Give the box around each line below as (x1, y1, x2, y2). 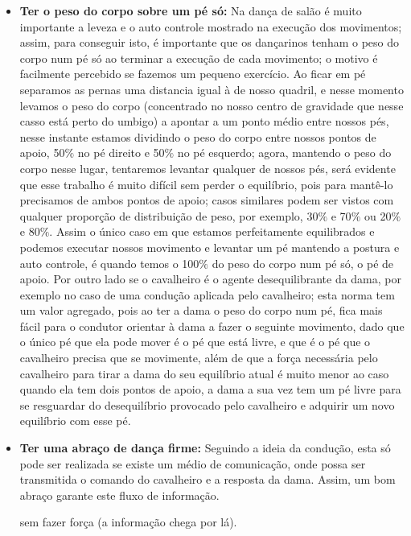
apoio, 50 (19, 144, 65, 161)
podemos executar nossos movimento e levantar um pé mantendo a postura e (19, 238, 400, 255)
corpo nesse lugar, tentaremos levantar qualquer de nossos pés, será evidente (19, 159, 396, 176)
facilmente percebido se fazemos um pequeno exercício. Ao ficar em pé (19, 65, 366, 82)
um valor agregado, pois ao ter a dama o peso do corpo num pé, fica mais (19, 302, 383, 319)
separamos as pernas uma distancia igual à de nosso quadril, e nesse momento (19, 80, 404, 97)
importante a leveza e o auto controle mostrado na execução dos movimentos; (19, 18, 402, 35)
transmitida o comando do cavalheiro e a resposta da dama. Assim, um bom (19, 471, 396, 488)
